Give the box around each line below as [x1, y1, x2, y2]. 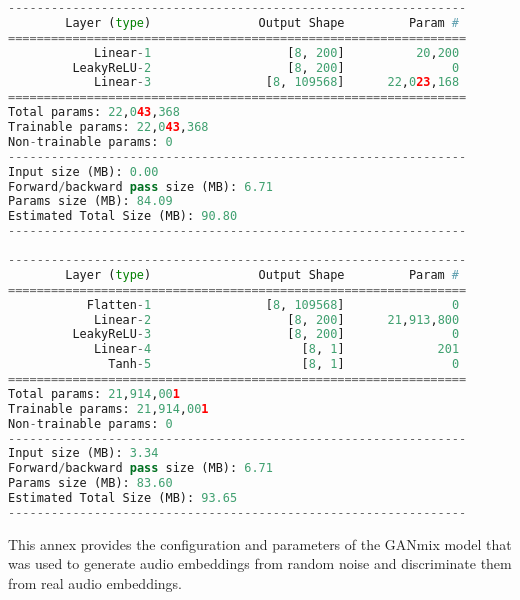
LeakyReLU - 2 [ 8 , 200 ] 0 [72, 60, 460, 75]
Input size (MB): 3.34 [8, 446, 159, 461]
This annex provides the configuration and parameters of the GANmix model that [8, 533, 512, 554]
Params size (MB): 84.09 [8, 194, 173, 209]
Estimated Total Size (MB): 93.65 [8, 491, 238, 505]
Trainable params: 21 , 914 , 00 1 [8, 401, 209, 416]
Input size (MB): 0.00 [8, 164, 159, 179]
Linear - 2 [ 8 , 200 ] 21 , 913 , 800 [93, 312, 460, 327]
